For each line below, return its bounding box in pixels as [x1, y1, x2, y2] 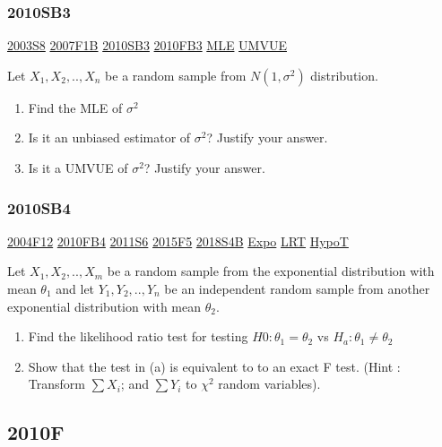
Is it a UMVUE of [28, 159, 128, 176]
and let [56, 279, 95, 297]
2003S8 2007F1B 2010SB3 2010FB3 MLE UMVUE [7, 36, 287, 55]
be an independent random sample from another [164, 279, 430, 297]
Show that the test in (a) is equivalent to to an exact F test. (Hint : [28, 357, 401, 375]
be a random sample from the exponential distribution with [107, 262, 435, 280]
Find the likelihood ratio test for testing [28, 327, 248, 346]
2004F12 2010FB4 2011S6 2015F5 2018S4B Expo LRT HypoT [7, 231, 349, 250]
